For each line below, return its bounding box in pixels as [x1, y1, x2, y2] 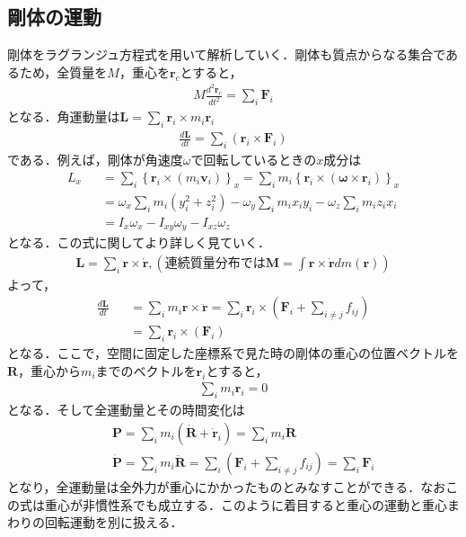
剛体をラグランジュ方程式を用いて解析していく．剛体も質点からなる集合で [7, 45, 446, 64]
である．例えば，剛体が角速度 [7, 150, 183, 169]
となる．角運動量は [7, 107, 120, 126]
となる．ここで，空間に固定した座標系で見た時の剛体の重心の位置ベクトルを [7, 344, 460, 362]
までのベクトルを [95, 361, 197, 380]
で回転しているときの [190, 150, 317, 169]
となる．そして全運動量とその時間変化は [7, 400, 245, 419]
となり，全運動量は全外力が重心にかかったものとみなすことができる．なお [7, 477, 446, 496]
